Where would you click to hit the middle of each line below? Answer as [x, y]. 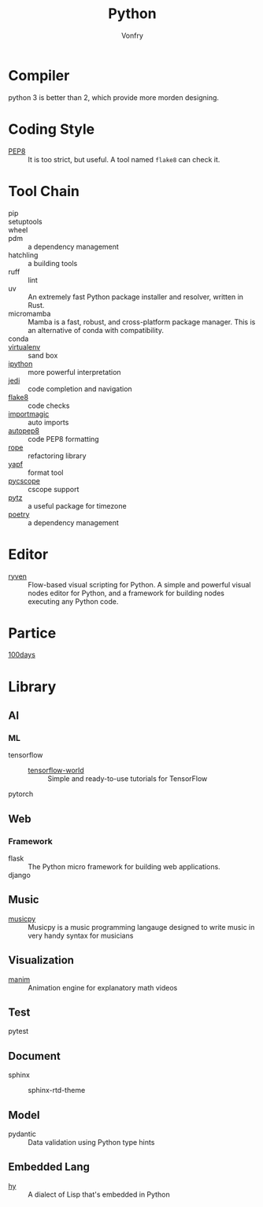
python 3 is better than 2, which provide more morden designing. [113, 97]
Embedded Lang [49, 1167]
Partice [32, 633]
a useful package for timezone [78, 505]
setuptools [25, 221]
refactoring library [57, 455]
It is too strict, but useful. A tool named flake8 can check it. [124, 159]
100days [22, 655]
